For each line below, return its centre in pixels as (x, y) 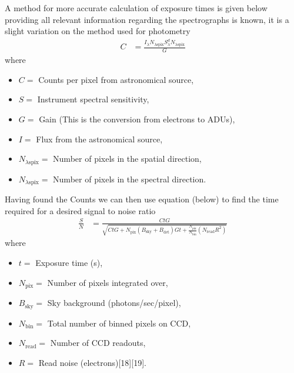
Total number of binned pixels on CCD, (119, 323)
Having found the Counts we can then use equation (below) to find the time (142, 199)
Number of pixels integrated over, (108, 282)
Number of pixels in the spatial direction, (127, 159)
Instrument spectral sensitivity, (93, 99)
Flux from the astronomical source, (99, 139)
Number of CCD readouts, (98, 343)
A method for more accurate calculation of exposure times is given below (136, 8)
